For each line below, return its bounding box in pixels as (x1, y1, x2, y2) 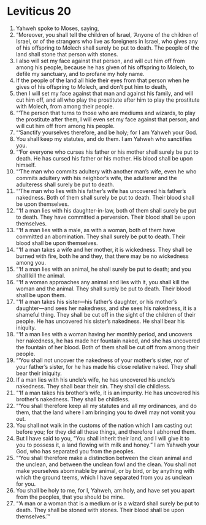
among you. (15, 259, 47, 266)
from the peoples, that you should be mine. (15, 493, 125, 500)
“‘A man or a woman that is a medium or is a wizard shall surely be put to (15, 499, 200, 507)
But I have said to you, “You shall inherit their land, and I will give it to (15, 434, 190, 442)
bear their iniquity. (15, 369, 62, 377)
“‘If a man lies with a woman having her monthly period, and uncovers (15, 330, 193, 338)
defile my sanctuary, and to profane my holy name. (15, 70, 145, 77)
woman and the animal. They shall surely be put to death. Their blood (15, 285, 191, 292)
